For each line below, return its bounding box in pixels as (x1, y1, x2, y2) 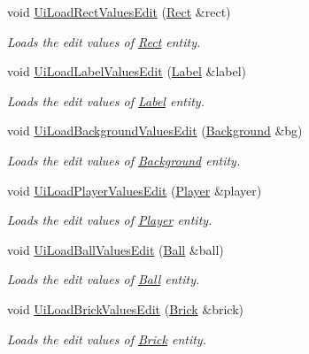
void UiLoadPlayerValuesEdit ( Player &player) (7, 181, 262, 199)
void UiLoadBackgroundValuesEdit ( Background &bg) (7, 121, 303, 140)
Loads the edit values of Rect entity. (7, 32, 201, 50)
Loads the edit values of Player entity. (7, 211, 212, 229)
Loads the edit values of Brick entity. (7, 329, 206, 348)
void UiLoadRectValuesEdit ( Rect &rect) (7, 3, 231, 20)
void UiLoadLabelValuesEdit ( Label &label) (7, 62, 247, 81)
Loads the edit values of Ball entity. (7, 270, 200, 289)
